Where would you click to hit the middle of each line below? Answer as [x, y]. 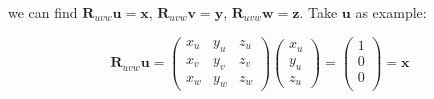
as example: [391, 12]
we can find [43, 12]
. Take [318, 12]
